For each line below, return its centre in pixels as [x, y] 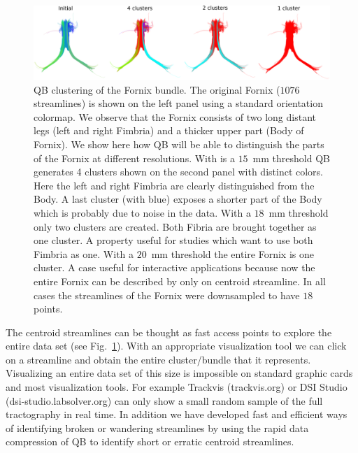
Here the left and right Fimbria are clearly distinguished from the [174, 185]
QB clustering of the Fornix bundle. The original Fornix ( [157, 89]
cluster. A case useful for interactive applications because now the [174, 267]
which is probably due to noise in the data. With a [142, 212]
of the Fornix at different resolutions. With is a [134, 158]
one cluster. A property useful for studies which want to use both [173, 240]
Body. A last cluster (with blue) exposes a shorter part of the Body [178, 199]
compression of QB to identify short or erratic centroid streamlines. [150, 441]
